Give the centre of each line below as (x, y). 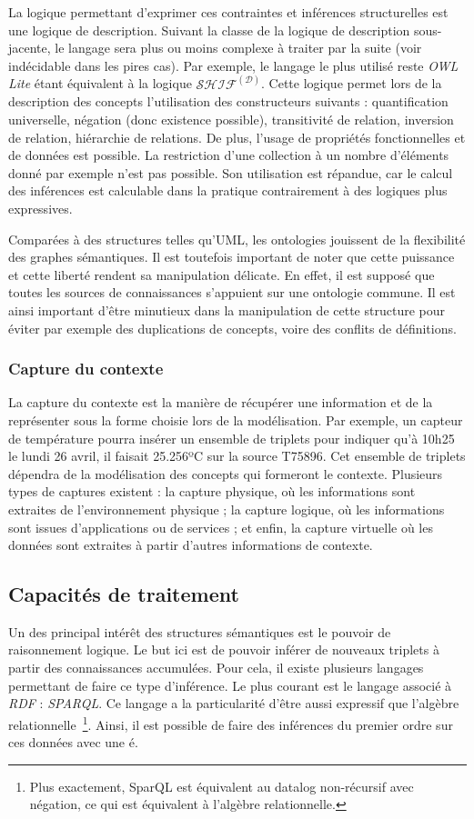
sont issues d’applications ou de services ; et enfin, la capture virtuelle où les (221, 527)
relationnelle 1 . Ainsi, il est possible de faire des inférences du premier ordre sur (231, 723)
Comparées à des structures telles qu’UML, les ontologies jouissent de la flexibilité (237, 239)
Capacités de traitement (124, 594)
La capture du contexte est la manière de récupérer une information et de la (221, 402)
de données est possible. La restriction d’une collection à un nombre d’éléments (229, 155)
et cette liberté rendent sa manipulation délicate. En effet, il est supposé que (222, 274)
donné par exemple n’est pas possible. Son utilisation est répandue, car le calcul (231, 172)
